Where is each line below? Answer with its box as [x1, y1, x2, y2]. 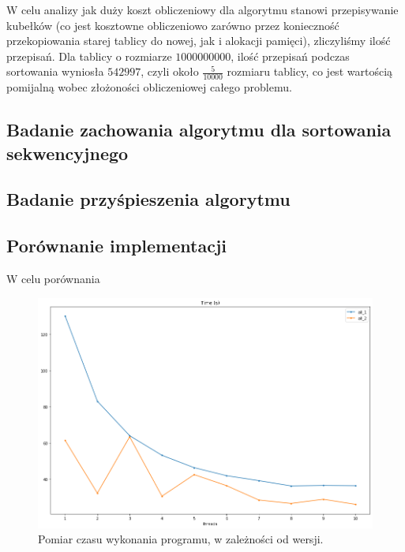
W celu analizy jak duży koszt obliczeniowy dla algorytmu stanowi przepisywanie [6, 2, 399, 17]
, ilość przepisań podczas [231, 47, 350, 64]
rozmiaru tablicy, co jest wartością [227, 63, 393, 80]
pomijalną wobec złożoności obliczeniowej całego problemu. [6, 79, 292, 95]
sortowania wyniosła [6, 63, 104, 80]
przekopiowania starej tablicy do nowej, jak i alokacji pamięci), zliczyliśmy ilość [6, 32, 391, 49]
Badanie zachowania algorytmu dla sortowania [6, 117, 392, 142]
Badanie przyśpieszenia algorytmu [6, 187, 291, 211]
